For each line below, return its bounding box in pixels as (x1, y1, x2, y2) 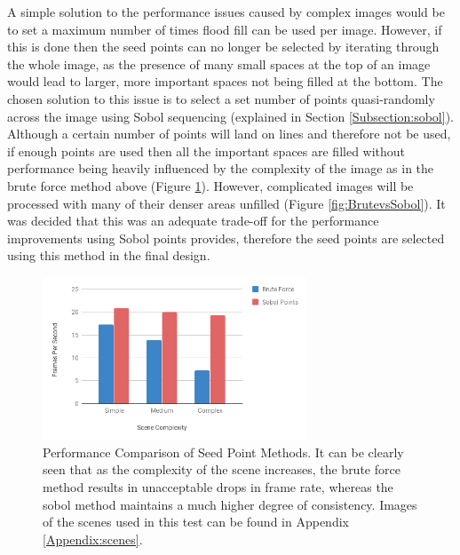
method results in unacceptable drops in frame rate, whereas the (43, 478, 393, 496)
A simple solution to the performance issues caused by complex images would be (7, 3, 445, 20)
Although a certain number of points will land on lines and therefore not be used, (7, 124, 451, 143)
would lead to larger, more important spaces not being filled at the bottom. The (7, 72, 443, 91)
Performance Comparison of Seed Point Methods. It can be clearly (43, 442, 404, 461)
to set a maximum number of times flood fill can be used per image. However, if (7, 20, 442, 38)
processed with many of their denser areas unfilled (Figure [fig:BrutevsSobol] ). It (7, 194, 446, 212)
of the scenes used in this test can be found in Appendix (43, 512, 349, 531)
